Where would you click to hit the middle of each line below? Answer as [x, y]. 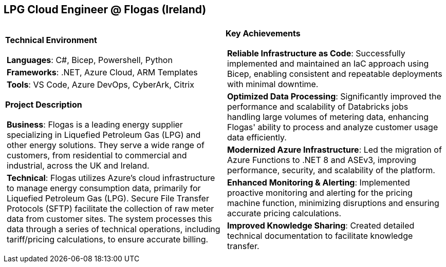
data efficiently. [257, 138]
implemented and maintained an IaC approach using [328, 64]
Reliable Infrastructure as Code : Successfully [316, 54]
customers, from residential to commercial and [97, 156]
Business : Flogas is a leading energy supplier [95, 125]
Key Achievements [263, 34]
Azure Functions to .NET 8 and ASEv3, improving [322, 160]
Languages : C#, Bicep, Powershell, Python [90, 60]
